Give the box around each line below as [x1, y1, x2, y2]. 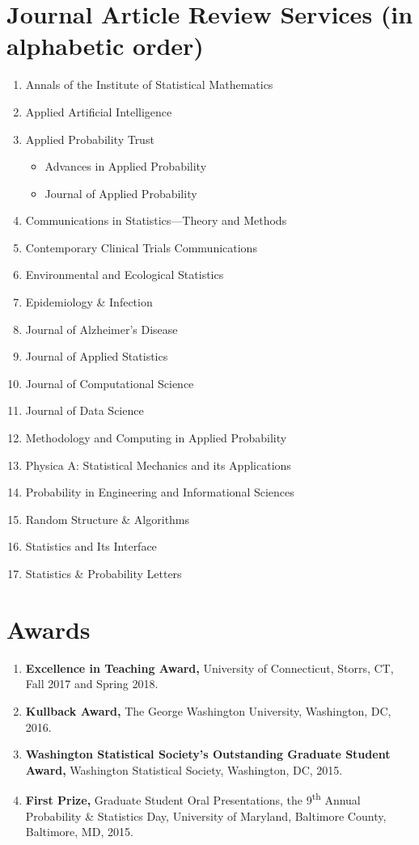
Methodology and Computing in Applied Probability [25, 429, 287, 446]
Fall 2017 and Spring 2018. [25, 675, 159, 692]
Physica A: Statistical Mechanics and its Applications [25, 456, 291, 473]
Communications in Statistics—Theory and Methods [25, 212, 287, 229]
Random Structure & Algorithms [25, 510, 190, 527]
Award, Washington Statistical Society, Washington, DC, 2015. [25, 761, 343, 778]
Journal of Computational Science [25, 374, 194, 391]
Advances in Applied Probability [44, 158, 207, 175]
